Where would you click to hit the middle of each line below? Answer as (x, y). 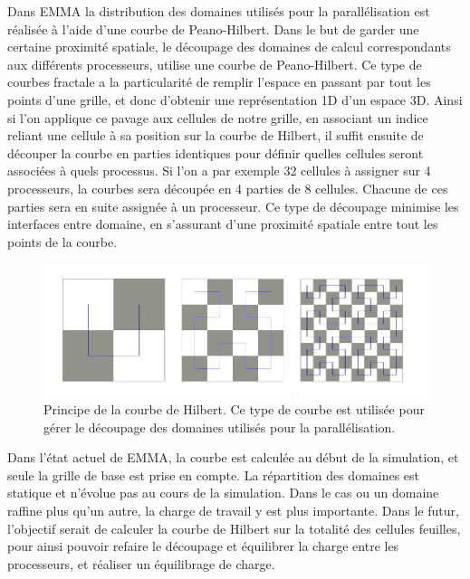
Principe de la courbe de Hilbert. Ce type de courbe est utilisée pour (234, 409)
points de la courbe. (62, 241)
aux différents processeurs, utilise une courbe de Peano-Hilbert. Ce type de (215, 64)
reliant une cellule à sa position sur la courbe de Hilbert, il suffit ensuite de (216, 135)
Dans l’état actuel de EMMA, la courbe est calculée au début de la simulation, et (233, 457)
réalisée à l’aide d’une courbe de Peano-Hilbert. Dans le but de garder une (213, 28)
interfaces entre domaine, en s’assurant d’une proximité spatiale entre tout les (223, 224)
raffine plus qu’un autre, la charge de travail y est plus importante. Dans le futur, (233, 511)
